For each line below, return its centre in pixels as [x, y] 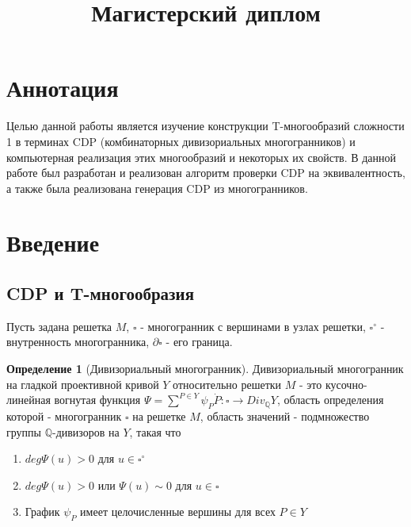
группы [24, 431]
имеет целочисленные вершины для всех [178, 512]
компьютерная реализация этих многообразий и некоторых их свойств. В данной [201, 157]
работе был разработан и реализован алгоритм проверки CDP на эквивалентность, [206, 173]
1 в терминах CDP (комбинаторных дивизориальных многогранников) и [181, 141]
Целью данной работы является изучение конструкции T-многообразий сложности [205, 126]
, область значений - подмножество [285, 416]
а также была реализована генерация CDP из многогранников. [157, 188]
